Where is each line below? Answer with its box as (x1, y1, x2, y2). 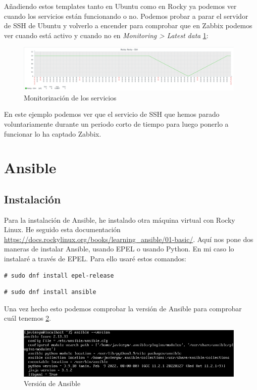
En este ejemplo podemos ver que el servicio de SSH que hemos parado (4, 109, 219, 119)
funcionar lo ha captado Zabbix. (4, 128, 102, 139)
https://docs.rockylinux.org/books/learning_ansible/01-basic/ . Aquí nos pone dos (4, 234, 254, 244)
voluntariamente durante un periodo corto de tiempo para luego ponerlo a (4, 118, 229, 129)
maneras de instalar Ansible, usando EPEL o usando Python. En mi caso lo (4, 244, 234, 254)
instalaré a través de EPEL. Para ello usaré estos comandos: (4, 253, 186, 264)
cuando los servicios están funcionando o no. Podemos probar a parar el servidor (4, 10, 248, 21)
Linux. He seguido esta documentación (4, 224, 121, 235)
